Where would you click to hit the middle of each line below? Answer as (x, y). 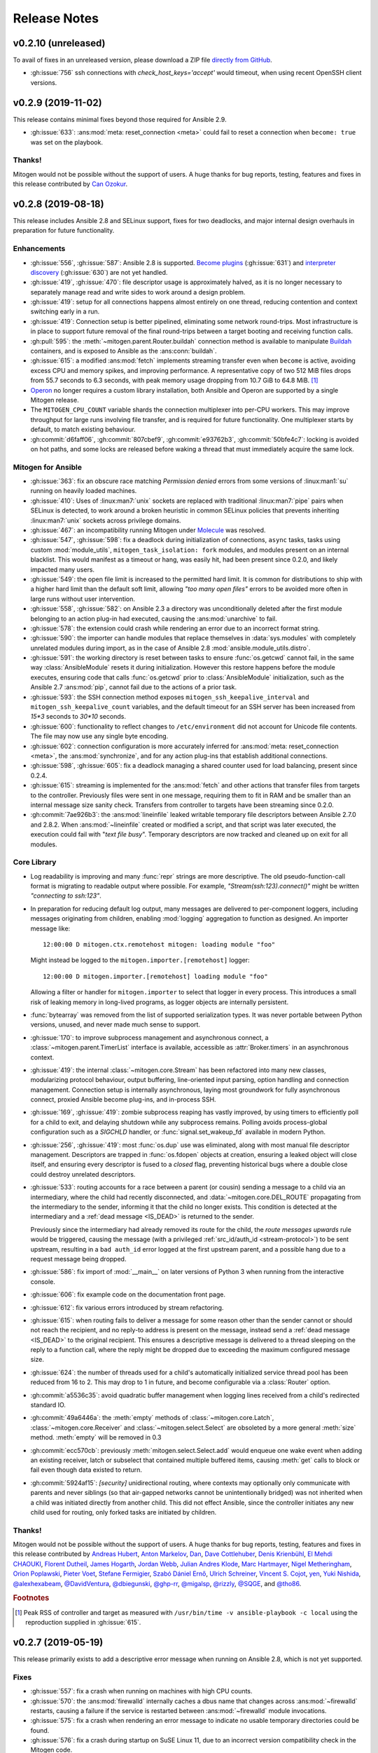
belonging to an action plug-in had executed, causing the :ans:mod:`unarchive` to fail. (154, 618)
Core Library (35, 862)
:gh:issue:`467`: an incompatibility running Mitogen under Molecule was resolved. (148, 530)
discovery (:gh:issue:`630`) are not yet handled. (99, 272)
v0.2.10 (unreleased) (59, 43)
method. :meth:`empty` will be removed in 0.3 (96, 1437)
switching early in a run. (65, 311)
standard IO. (48, 1405)
